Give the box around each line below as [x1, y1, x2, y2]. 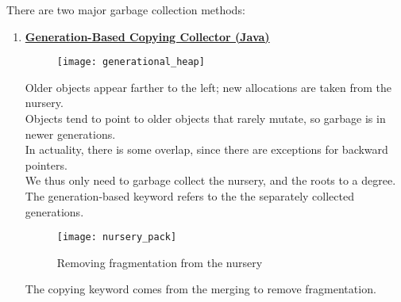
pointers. [25, 156, 67, 173]
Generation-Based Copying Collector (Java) [25, 28, 270, 44]
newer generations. [25, 125, 116, 142]
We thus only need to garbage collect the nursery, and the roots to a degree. [25, 172, 396, 189]
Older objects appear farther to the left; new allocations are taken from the [25, 78, 392, 95]
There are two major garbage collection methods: [6, 2, 245, 17]
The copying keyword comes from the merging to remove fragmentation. [25, 281, 376, 297]
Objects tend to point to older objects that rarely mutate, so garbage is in [25, 110, 386, 127]
